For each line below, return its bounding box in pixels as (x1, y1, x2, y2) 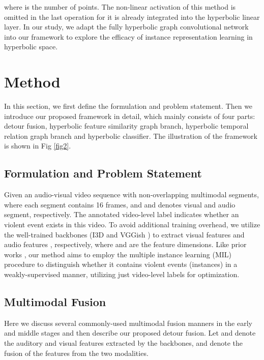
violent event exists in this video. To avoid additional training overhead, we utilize (4, 219, 260, 230)
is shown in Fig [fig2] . (4, 140, 71, 151)
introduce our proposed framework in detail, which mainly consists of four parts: (4, 110, 255, 121)
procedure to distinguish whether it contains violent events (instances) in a (4, 259, 238, 269)
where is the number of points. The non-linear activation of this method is (4, 2, 236, 12)
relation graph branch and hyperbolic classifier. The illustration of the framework (4, 130, 257, 141)
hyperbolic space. (4, 41, 58, 52)
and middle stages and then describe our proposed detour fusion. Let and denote (4, 327, 256, 338)
